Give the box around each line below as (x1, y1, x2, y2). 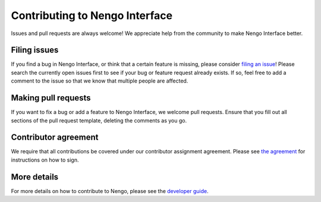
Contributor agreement (11, 132, 99, 143)
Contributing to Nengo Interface (11, 9, 172, 22)
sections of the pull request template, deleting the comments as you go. (11, 116, 187, 124)
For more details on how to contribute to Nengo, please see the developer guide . (11, 187, 209, 194)
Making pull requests (11, 93, 92, 103)
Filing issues (11, 45, 59, 55)
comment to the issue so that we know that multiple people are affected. (11, 77, 188, 84)
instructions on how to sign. (11, 156, 80, 163)
